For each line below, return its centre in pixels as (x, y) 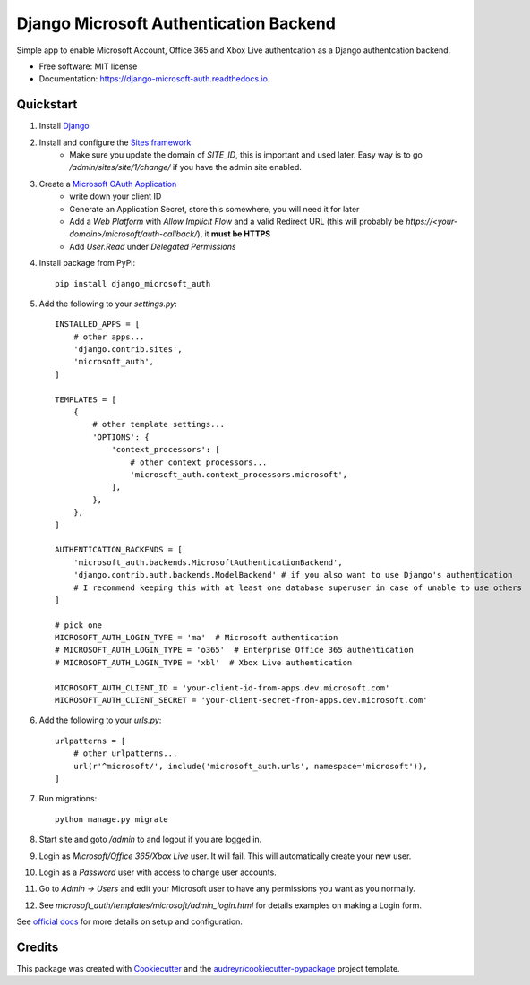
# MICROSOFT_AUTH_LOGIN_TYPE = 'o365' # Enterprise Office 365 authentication (234, 650)
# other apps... (109, 337)
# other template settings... (159, 424)
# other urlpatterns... (125, 754)
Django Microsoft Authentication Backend (176, 23)
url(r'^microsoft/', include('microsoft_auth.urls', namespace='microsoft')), (250, 766)
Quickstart (47, 104)
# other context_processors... (199, 462)
